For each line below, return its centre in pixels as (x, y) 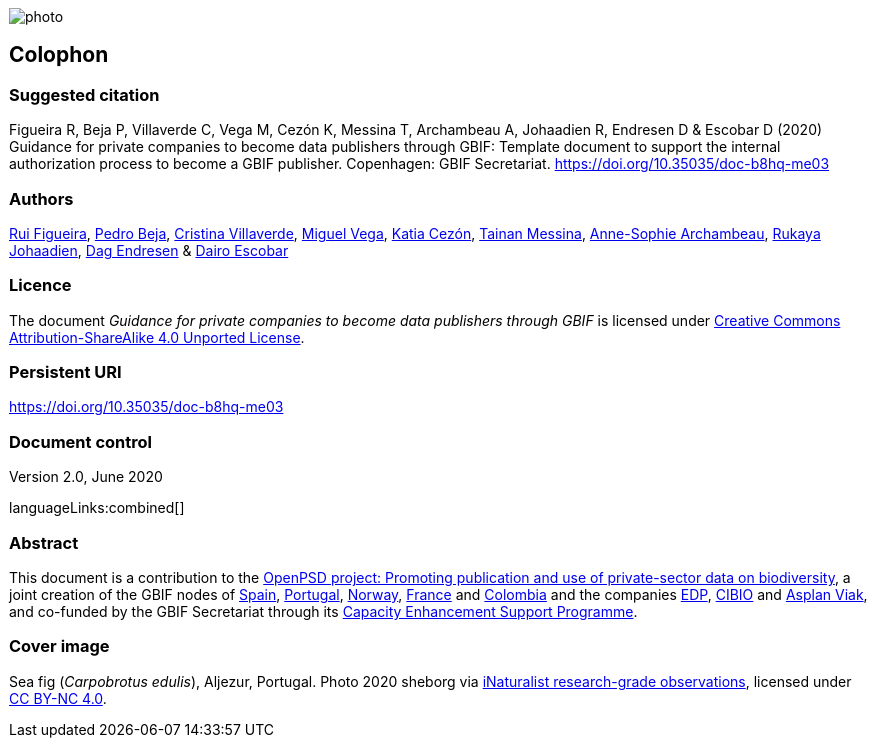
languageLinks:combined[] (97, 508)
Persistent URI (65, 372)
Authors (41, 198)
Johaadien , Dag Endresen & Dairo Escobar (149, 250)
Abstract (44, 542)
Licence (40, 285)
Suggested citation (84, 94)
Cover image (59, 646)
